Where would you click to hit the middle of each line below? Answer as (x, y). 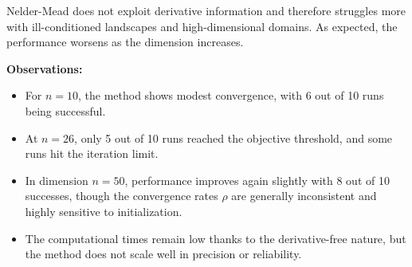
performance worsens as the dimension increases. (125, 42)
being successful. (65, 110)
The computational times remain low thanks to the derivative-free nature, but (216, 238)
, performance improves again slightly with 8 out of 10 (257, 180)
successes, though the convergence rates (122, 196)
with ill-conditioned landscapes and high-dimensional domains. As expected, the (202, 26)
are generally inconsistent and (304, 196)
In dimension (57, 180)
